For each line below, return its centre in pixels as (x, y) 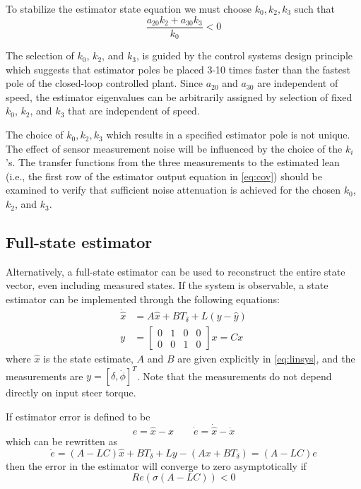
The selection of (40, 55)
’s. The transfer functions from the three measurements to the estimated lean (173, 162)
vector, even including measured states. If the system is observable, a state (167, 285)
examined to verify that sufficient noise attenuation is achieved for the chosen (173, 190)
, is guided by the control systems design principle (244, 55)
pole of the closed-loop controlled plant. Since (104, 83)
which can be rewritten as (62, 441)
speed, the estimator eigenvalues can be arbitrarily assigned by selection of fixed (179, 96)
